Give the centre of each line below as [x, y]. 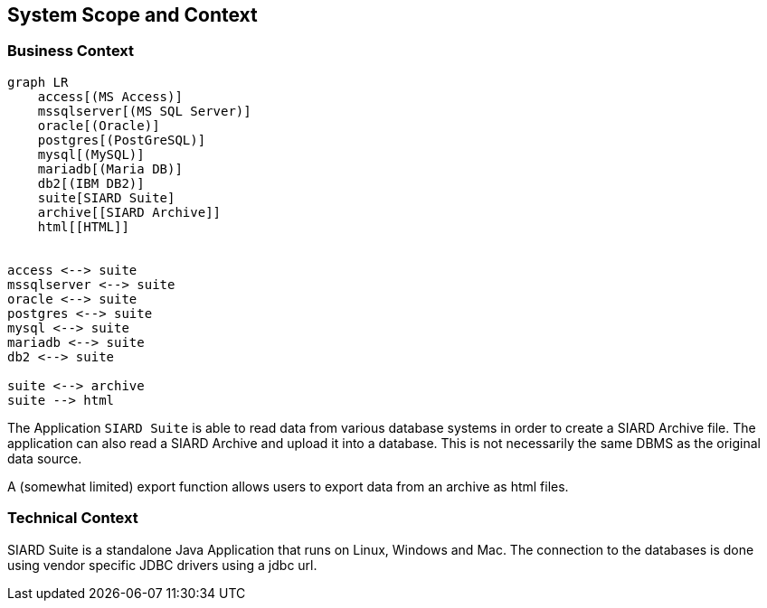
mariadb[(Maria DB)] [110, 168]
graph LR [38, 82]
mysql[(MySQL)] [91, 154]
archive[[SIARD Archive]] [129, 212]
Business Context [71, 51]
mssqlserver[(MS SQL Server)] [144, 111]
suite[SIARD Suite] [106, 197]
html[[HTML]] [83, 226]
